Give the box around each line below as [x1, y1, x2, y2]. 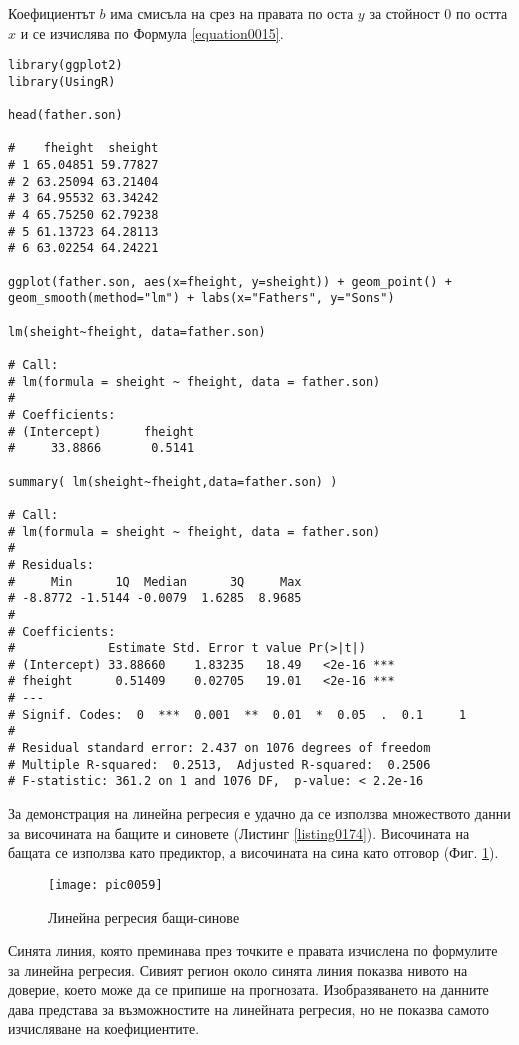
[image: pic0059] [48, 877, 163, 892]
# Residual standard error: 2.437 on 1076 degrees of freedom [8, 741, 431, 756]
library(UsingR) [8, 74, 116, 89]
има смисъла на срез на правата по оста [110, 3, 354, 23]
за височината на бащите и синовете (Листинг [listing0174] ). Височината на [8, 822, 470, 843]
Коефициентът [8, 3, 95, 23]
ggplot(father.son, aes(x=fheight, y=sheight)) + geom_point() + [8, 274, 452, 289]
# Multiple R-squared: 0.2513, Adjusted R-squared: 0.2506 [8, 757, 431, 772]
